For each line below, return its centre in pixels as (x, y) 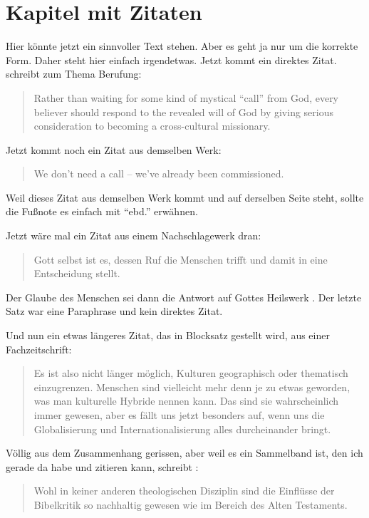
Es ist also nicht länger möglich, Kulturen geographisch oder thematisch (191, 373)
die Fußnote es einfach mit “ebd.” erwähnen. (102, 211)
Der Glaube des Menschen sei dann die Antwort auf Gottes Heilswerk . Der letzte (184, 297)
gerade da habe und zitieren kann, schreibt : (102, 466)
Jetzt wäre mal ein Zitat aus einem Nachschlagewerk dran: (134, 235)
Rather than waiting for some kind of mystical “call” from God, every (186, 97)
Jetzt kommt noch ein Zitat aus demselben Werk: (114, 149)
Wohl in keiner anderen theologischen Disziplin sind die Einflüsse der (184, 491)
